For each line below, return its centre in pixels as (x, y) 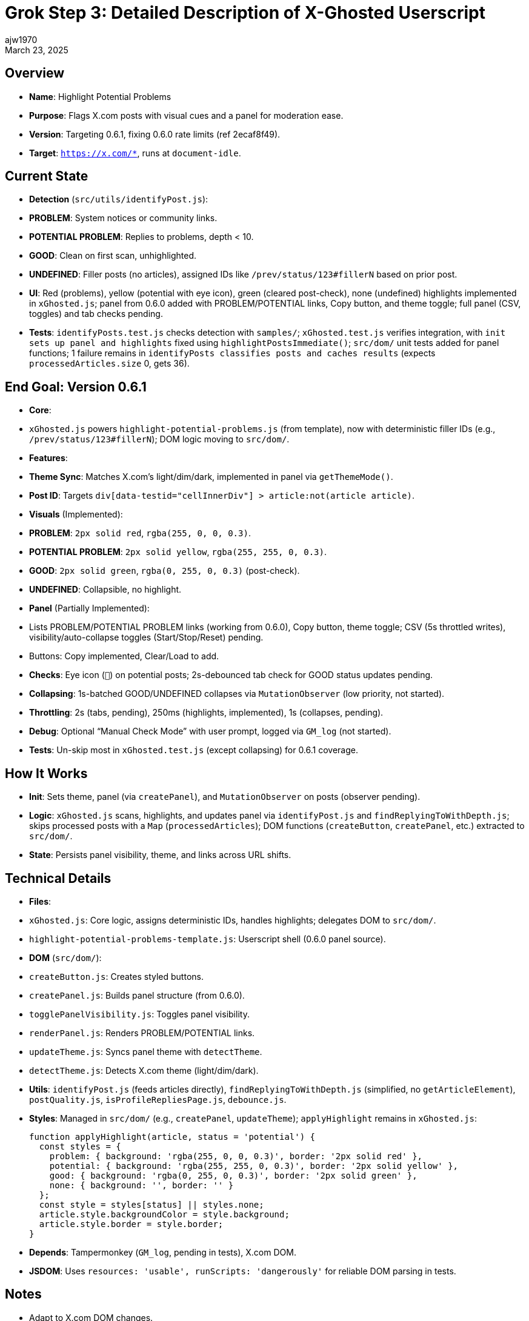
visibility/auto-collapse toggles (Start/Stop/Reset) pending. (146, 637)
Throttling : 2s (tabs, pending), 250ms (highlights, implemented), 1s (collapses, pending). (206, 713)
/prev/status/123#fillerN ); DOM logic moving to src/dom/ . (159, 439)
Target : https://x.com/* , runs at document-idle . (135, 153)
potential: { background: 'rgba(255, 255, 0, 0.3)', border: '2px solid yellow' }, (254, 1166)
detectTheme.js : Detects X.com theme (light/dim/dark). (144, 1070)
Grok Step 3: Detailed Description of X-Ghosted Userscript (245, 13)
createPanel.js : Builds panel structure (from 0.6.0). (137, 995)
